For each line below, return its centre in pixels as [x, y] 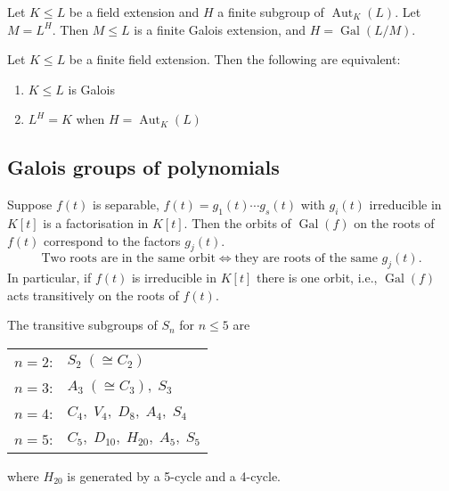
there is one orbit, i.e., [317, 278]
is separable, [126, 205]
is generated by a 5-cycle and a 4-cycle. [174, 475]
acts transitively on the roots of [93, 295]
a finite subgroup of [271, 12]
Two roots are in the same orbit [128, 259]
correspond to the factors [112, 240]
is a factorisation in [96, 222]
